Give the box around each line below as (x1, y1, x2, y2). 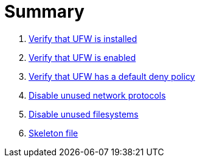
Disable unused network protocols (29, 90, 166, 100)
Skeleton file (29, 127, 78, 138)
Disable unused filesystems (29, 108, 139, 119)
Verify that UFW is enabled (29, 52, 136, 63)
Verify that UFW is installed (29, 33, 137, 44)
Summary (4, 1, 84, 22)
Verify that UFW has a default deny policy (29, 71, 195, 82)
